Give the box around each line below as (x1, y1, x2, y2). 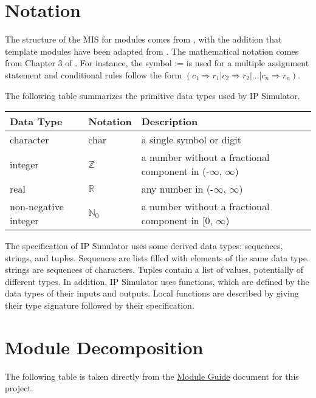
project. (5, 382, 33, 394)
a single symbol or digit (141, 132, 241, 147)
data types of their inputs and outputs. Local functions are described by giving (5, 287, 299, 300)
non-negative (10, 199, 64, 214)
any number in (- (141, 182, 214, 196)
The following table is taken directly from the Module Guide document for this (5, 369, 299, 382)
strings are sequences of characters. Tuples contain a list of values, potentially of (5, 263, 304, 276)
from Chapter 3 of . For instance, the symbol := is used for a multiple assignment (5, 57, 309, 69)
